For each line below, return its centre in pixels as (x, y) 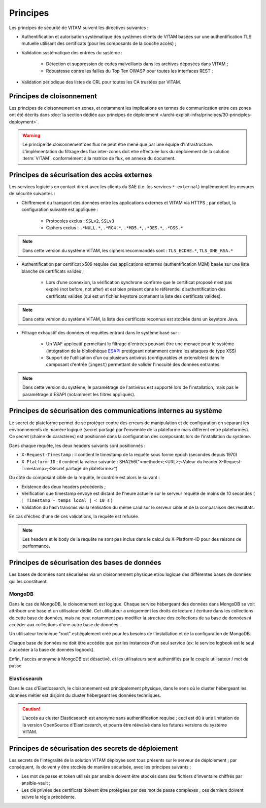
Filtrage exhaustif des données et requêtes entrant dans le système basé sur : (100, 332)
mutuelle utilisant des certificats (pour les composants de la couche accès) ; (99, 43)
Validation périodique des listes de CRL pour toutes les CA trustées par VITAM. (101, 82)
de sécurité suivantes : (32, 194)
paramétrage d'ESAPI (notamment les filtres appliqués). (79, 394)
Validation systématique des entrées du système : (72, 52)
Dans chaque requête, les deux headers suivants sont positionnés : (77, 445)
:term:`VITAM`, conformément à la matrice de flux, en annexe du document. (99, 159)
